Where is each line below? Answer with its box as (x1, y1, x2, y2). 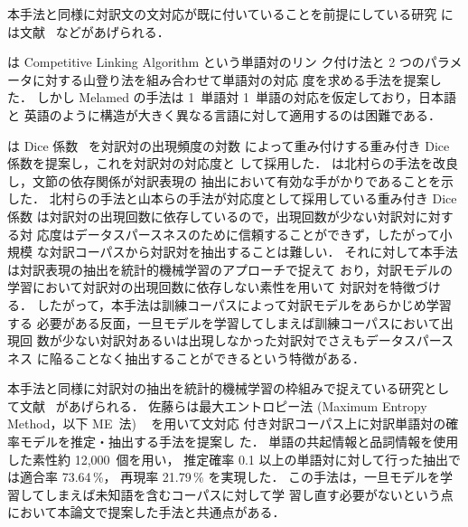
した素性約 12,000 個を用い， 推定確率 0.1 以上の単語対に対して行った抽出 (7, 449, 449, 468)
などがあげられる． (55, 22, 170, 41)
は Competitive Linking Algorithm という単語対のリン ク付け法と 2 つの (7, 52, 425, 71)
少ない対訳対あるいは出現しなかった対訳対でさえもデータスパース (61, 331, 454, 350)
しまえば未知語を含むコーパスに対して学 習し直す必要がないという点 (44, 485, 454, 503)
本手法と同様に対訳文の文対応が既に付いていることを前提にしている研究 (7, 5, 437, 23)
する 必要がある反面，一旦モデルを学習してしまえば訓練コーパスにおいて (7, 313, 441, 332)
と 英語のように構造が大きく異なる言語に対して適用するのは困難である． (7, 105, 442, 124)
